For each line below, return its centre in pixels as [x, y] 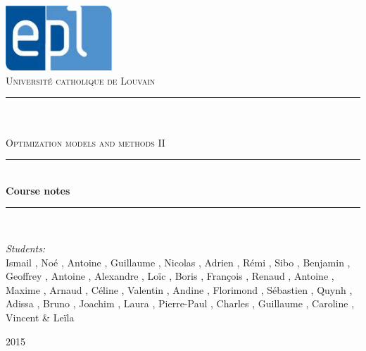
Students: [26, 248]
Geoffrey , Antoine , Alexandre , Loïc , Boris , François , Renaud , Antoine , [170, 276]
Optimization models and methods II [86, 142]
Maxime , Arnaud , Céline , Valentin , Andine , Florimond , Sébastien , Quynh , [179, 289]
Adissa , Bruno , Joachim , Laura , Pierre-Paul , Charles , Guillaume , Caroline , [180, 303]
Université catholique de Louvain [81, 80]
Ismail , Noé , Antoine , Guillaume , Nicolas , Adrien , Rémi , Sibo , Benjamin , [178, 262]
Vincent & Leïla [40, 317]
